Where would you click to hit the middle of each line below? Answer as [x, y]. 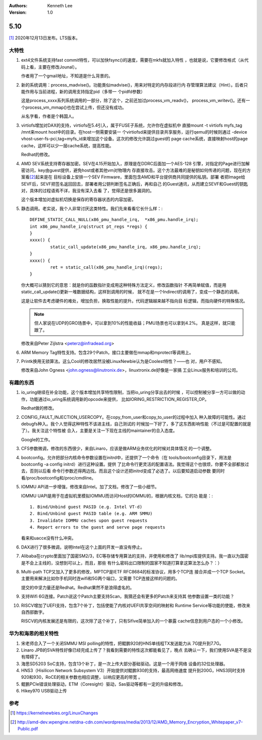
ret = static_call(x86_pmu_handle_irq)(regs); [106, 267]
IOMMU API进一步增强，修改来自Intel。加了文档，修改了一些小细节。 [90, 487]
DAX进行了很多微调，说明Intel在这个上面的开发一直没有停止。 [83, 547]
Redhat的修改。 [37, 155]
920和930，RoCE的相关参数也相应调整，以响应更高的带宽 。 [82, 677]
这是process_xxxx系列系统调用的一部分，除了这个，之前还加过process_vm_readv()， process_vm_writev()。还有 [133, 101]
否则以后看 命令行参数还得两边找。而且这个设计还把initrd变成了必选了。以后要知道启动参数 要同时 [127, 471]
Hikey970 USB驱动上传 [44, 691]
